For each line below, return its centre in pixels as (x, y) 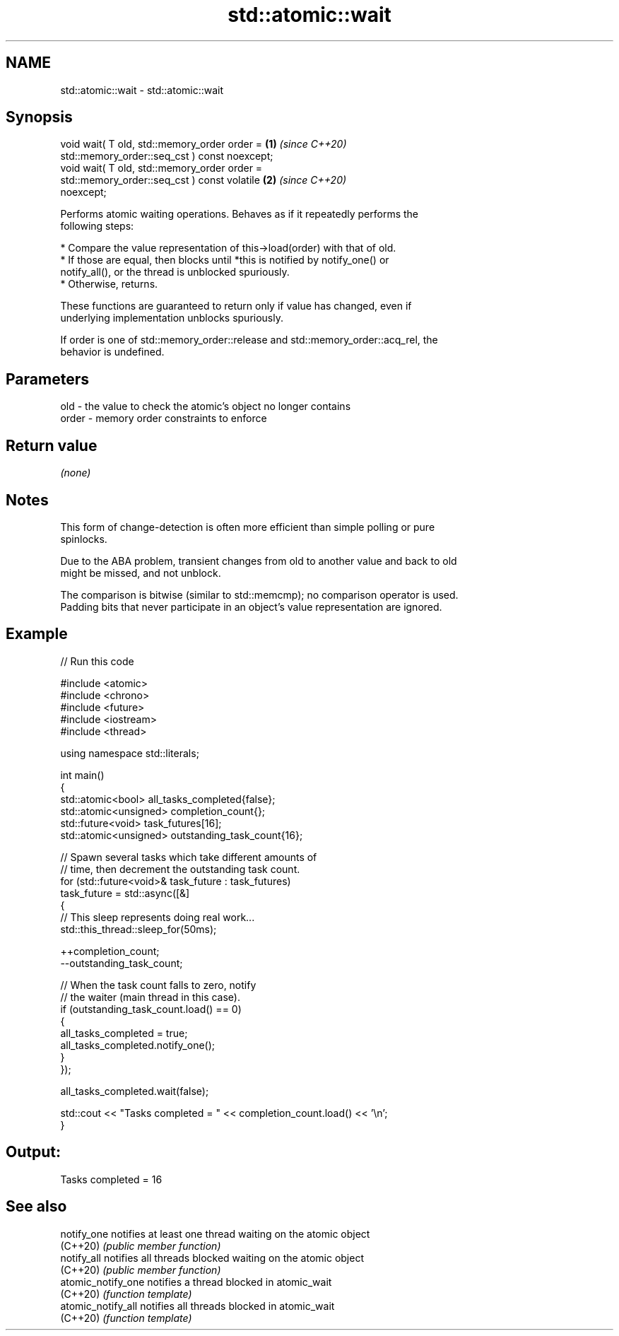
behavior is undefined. (112, 352)
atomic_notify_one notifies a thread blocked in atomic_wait (196, 1282)
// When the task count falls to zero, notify (158, 985)
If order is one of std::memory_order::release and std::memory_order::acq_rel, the (249, 340)
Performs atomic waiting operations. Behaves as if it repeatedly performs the (239, 214)
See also (36, 1207)
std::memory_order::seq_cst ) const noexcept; (167, 156)
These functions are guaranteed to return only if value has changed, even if (236, 306)
